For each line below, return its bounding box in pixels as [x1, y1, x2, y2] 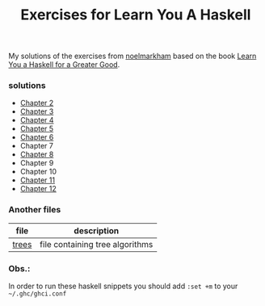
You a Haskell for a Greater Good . [8, 60, 120, 69]
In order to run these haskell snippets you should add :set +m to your [8, 281, 238, 291]
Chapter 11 [19, 175, 55, 185]
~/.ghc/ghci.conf [8, 290, 67, 298]
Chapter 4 [19, 115, 54, 125]
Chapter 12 [19, 184, 57, 194]
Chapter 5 [19, 124, 54, 134]
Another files [8, 204, 61, 216]
